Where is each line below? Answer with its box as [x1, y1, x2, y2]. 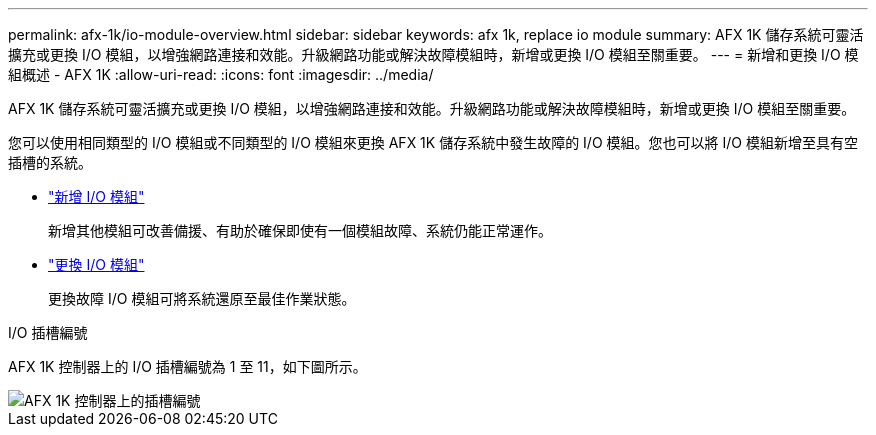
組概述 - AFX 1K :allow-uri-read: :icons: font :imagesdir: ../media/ [8, 66, 434, 83]
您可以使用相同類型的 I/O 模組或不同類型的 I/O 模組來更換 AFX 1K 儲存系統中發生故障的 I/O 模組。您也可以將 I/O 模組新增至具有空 [8, 134, 858, 151]
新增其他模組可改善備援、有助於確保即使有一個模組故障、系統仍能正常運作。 [48, 222, 552, 239]
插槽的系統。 [8, 154, 92, 171]
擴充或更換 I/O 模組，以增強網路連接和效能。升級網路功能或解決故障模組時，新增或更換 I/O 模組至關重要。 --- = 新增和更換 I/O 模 [8, 46, 859, 63]
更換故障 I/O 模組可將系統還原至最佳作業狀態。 [48, 290, 356, 307]
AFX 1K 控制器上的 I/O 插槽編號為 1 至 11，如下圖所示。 [8, 358, 367, 375]
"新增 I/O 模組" [48, 188, 145, 205]
